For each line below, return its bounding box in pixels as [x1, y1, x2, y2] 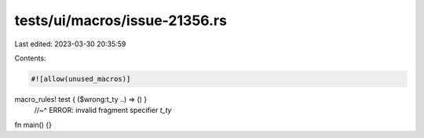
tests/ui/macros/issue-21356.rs [14, 12, 228, 29]
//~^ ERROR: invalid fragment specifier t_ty [34, 106, 172, 115]
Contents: [14, 53, 46, 63]
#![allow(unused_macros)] [31, 74, 131, 83]
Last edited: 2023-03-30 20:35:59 [14, 39, 126, 49]
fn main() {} [14, 120, 53, 129]
